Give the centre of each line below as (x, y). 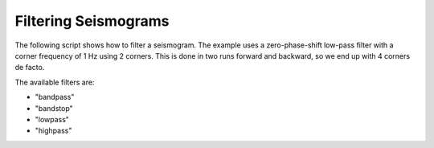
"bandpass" (55, 97)
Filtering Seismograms (92, 21)
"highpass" (53, 131)
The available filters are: (55, 82)
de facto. (30, 68)
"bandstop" (54, 108)
